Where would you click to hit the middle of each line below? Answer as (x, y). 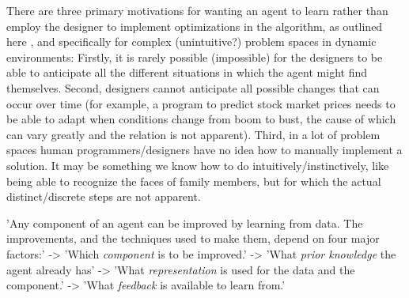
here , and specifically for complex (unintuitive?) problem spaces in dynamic (191, 41)
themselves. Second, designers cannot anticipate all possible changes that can (193, 87)
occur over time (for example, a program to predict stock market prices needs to (201, 103)
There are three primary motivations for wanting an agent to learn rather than (197, 10)
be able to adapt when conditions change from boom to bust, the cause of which (201, 119)
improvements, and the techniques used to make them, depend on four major (193, 238)
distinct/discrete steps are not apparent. (104, 196)
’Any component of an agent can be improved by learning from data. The (185, 223)
